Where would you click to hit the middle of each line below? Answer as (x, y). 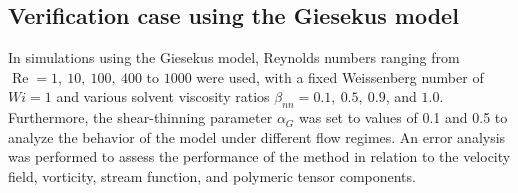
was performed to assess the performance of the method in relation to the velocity (259, 156)
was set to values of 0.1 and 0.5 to (403, 117)
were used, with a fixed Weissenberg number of (340, 76)
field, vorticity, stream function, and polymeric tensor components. (212, 175)
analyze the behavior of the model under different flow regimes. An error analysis (257, 136)
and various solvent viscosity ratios (163, 96)
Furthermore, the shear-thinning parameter (140, 117)
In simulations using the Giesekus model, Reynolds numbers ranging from (234, 57)
